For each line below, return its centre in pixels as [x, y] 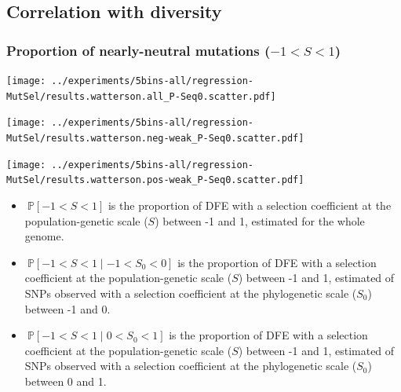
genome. [44, 236]
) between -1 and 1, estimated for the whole [260, 220]
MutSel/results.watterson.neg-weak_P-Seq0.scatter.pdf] [155, 138]
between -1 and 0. [67, 308]
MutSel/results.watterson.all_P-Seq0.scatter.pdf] [141, 96]
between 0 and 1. [66, 381]
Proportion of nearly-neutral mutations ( [139, 50]
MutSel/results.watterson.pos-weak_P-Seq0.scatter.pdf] [155, 180]
